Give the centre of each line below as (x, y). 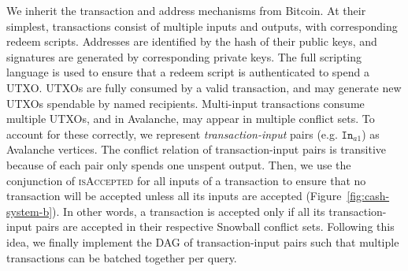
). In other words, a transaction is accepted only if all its (189, 211)
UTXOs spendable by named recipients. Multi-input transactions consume (185, 103)
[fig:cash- (368, 196)
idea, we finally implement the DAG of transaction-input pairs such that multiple (203, 241)
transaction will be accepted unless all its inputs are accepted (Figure (174, 196)
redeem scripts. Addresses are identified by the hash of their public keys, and (192, 41)
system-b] (30, 211)
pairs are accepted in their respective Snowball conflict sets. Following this (215, 226)
